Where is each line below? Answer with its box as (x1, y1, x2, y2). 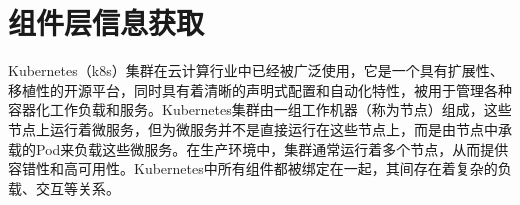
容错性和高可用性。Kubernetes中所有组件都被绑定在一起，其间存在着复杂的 (8, 158, 498, 179)
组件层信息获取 (8, 2, 205, 43)
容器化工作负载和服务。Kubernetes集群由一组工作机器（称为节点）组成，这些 (8, 99, 512, 120)
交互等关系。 (35, 177, 120, 198)
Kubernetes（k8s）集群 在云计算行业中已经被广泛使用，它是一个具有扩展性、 (8, 60, 504, 81)
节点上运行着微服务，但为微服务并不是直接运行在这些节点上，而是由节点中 (8, 118, 498, 139)
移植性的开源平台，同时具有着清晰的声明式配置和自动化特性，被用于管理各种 (8, 79, 512, 100)
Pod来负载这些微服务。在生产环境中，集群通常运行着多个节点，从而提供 (35, 138, 509, 159)
